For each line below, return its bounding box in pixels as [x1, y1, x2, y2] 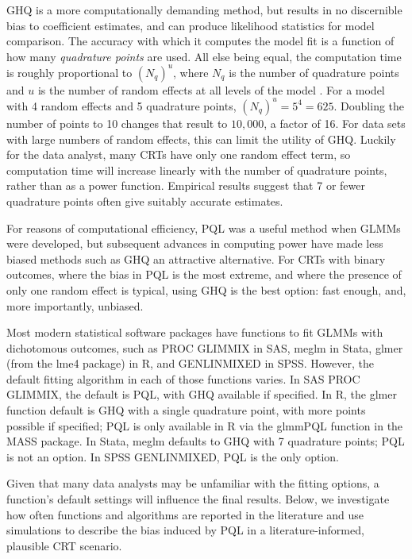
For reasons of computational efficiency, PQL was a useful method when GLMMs [6, 219, 401, 236]
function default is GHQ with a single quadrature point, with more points [6, 402, 366, 418]
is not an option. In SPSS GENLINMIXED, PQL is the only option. [6, 448, 339, 465]
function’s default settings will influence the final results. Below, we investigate [6, 491, 390, 507]
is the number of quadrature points [229, 64, 399, 80]
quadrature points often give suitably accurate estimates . [6, 192, 283, 209]
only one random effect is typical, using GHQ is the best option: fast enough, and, [6, 281, 406, 298]
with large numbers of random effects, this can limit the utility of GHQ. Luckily [6, 130, 396, 147]
